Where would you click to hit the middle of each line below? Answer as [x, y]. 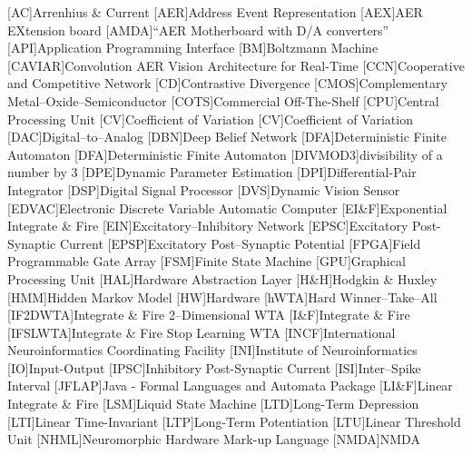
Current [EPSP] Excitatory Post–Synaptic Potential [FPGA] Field [240, 243]
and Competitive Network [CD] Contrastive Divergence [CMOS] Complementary [227, 83]
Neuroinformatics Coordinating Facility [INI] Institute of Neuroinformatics [212, 350]
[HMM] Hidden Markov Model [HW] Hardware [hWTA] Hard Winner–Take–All [222, 297]
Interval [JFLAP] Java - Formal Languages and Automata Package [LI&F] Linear [230, 386]
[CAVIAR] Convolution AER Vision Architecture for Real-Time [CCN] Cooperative [236, 65]
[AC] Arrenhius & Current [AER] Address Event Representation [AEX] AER [215, 12]
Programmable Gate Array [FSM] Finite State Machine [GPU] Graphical [206, 261]
